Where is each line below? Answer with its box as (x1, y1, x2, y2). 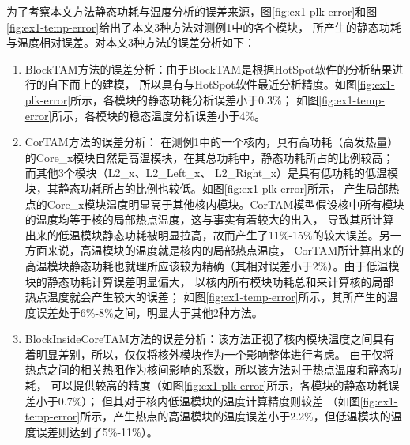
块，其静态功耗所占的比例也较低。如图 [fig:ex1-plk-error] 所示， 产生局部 (24, 179, 389, 196)
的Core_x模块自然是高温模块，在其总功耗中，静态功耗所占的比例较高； (24, 149, 394, 165)
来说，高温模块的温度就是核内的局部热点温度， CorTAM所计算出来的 (47, 242, 404, 258)
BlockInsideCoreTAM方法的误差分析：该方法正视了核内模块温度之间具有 (24, 330, 395, 347)
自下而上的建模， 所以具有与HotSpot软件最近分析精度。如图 (47, 76, 357, 92)
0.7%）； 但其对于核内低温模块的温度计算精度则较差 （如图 (58, 392, 360, 409)
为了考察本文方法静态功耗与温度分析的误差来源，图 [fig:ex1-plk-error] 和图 (6, 3, 378, 19)
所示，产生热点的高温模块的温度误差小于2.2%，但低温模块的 (80, 408, 391, 424)
